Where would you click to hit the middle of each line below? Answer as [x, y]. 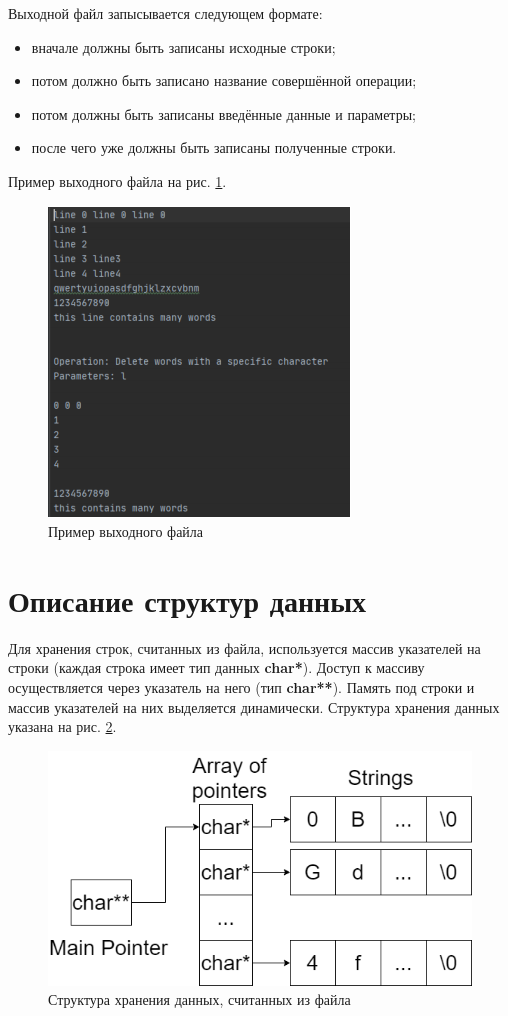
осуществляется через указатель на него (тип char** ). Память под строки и [241, 687]
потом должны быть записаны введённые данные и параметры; [223, 113]
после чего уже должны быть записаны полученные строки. [214, 147]
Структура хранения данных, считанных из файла [199, 999]
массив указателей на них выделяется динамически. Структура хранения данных [254, 706]
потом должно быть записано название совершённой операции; [224, 80]
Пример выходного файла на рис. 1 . [117, 180]
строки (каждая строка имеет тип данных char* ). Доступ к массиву [216, 667]
